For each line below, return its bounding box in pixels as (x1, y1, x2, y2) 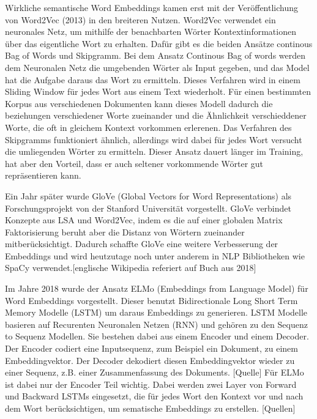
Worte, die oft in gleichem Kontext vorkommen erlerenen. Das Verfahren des (5, 121, 292, 133)
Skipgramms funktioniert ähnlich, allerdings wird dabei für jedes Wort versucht (5, 133, 302, 146)
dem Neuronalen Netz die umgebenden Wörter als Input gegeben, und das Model (5, 61, 310, 73)
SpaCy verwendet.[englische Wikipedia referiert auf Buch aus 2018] (5, 261, 256, 274)
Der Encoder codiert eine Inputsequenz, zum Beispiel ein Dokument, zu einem (5, 342, 298, 355)
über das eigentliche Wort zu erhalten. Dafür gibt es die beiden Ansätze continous (5, 37, 313, 50)
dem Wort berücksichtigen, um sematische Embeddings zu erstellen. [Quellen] (5, 402, 296, 414)
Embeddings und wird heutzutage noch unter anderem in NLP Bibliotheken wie (5, 249, 305, 262)
